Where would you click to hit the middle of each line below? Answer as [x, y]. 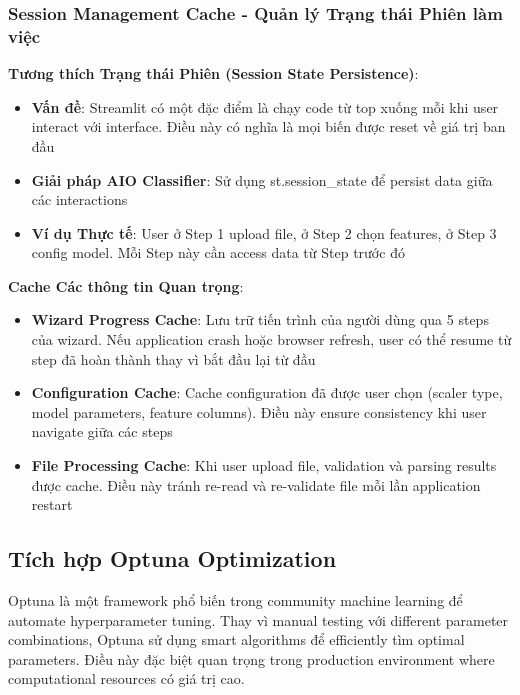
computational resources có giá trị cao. [126, 678]
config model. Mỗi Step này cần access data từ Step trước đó [218, 252]
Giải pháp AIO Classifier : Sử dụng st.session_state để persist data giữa [262, 179]
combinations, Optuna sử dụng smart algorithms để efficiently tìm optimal [236, 639]
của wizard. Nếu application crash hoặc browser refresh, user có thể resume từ [271, 339]
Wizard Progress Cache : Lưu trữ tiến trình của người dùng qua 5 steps [260, 319]
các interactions [79, 199]
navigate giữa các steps [102, 431]
